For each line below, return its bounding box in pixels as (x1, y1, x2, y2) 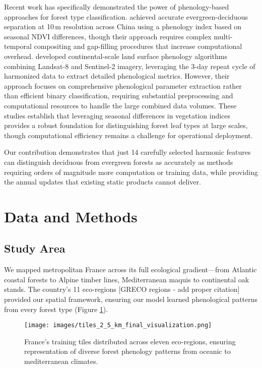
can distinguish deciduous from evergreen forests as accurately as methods (4, 156, 233, 167)
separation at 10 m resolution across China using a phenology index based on (4, 21, 242, 32)
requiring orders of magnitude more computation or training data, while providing (4, 166, 258, 177)
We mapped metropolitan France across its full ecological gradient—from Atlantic (4, 264, 257, 275)
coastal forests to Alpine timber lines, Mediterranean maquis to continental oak (4, 274, 249, 284)
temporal (4, 41, 32, 51)
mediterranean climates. (24, 356, 98, 366)
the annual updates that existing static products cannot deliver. (4, 176, 201, 187)
